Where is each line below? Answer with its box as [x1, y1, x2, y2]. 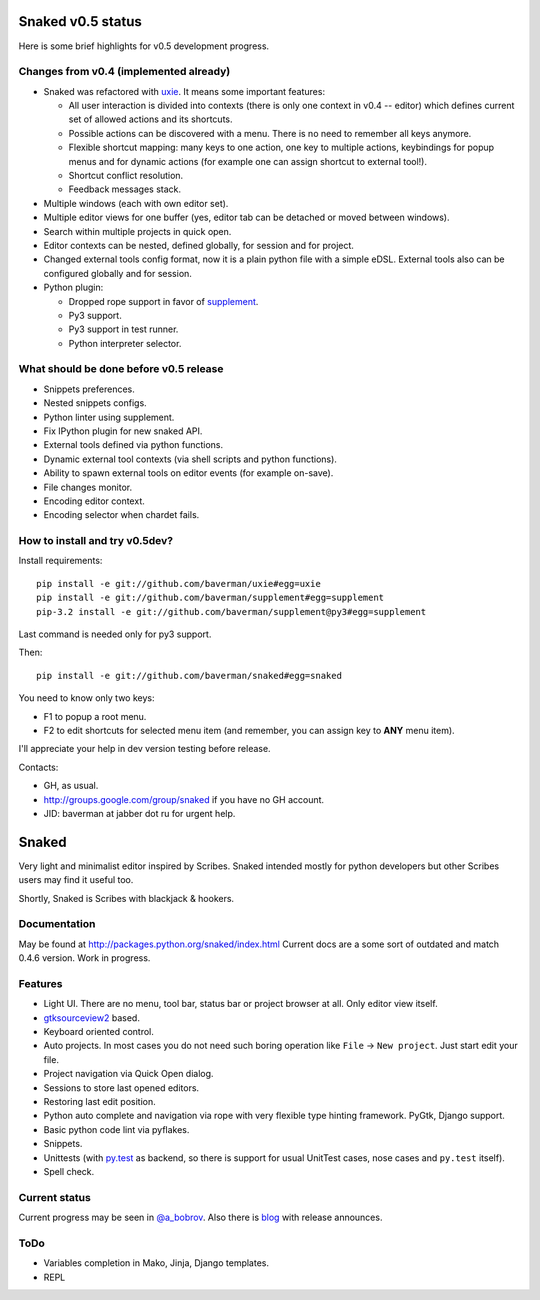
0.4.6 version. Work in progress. [18, 952, 151, 964]
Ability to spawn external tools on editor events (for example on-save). [43, 467, 334, 479]
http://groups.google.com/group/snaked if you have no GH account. [43, 793, 325, 805]
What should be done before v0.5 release [18, 362, 224, 376]
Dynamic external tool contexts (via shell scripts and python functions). [43, 453, 337, 465]
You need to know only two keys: [18, 692, 155, 704]
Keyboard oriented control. [43, 1026, 155, 1038]
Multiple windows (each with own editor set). [43, 197, 229, 209]
